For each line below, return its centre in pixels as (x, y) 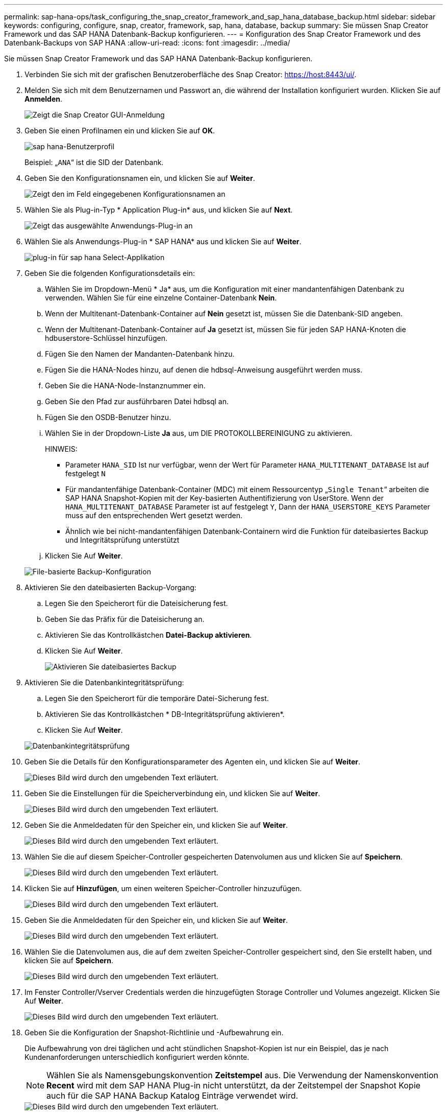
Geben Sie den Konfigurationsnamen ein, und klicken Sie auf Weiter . (140, 178)
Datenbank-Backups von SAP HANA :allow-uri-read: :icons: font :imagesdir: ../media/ (147, 43)
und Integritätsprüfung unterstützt (122, 540)
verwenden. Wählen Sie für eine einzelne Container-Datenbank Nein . (161, 298)
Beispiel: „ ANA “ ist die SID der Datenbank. (94, 162)
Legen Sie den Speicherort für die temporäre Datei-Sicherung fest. (157, 698)
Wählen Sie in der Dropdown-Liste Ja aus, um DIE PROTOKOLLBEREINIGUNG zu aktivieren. (198, 433)
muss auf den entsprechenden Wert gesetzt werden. (154, 515)
